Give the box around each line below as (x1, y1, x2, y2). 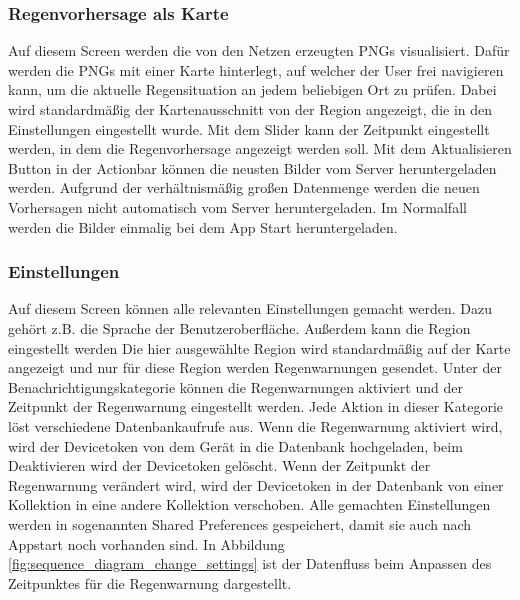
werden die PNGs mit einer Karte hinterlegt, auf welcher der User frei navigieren (8, 59, 504, 80)
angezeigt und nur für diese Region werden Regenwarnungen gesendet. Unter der (8, 357, 502, 378)
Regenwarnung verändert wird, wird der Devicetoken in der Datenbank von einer (8, 474, 504, 495)
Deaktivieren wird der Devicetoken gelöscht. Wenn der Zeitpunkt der (8, 455, 431, 476)
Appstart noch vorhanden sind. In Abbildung (8, 533, 285, 554)
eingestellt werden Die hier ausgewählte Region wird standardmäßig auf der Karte (8, 337, 511, 358)
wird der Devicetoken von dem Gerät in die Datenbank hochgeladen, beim (8, 435, 463, 456)
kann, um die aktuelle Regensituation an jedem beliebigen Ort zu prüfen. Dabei (8, 79, 497, 100)
